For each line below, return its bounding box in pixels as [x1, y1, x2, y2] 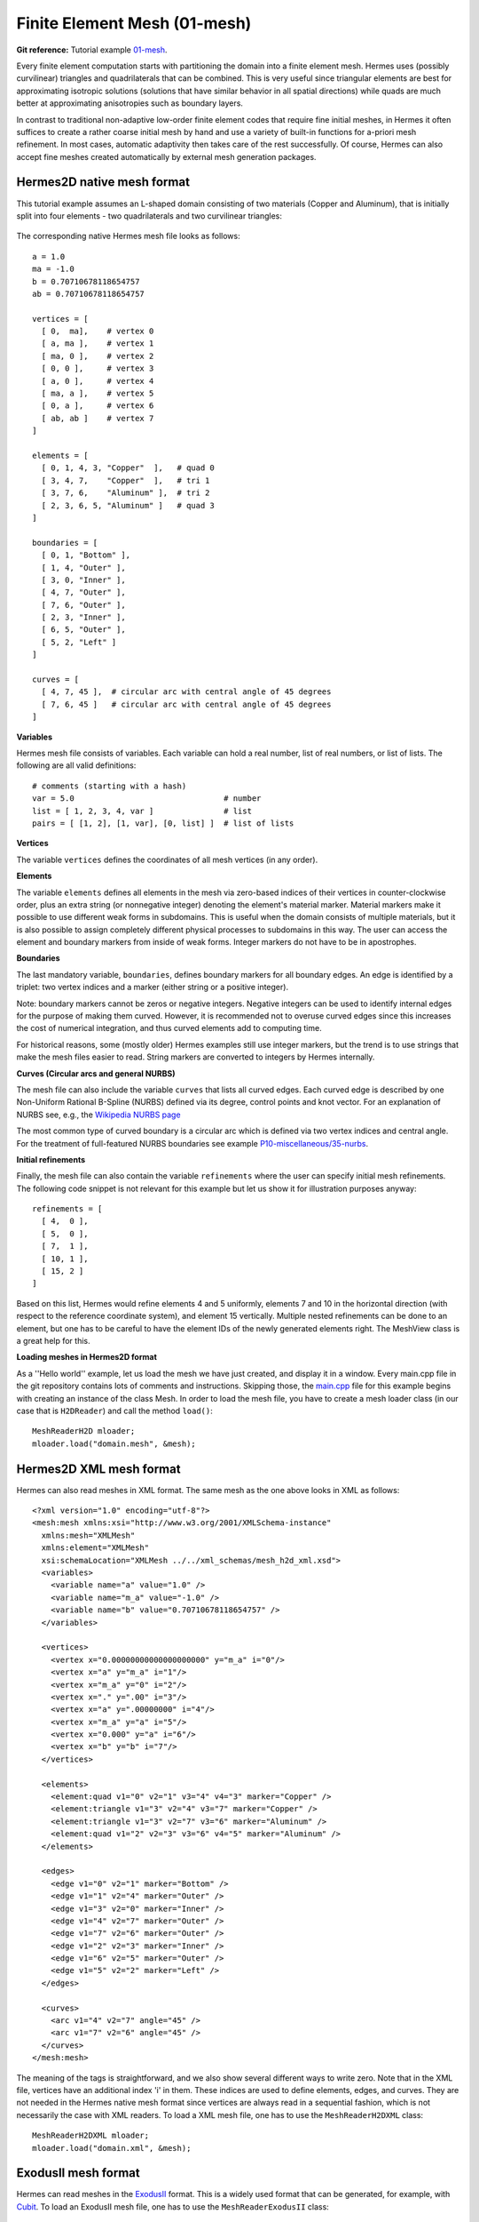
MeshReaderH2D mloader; [32, 1427, 136, 1436]
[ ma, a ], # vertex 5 [41, 388, 154, 399]
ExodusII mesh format [16, 2165, 141, 2181]
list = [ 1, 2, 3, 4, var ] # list [32, 805, 253, 816]
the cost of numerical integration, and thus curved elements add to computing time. [16, 1023, 323, 1034]
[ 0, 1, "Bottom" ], [41, 550, 131, 560]
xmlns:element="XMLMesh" [41, 1543, 150, 1553]
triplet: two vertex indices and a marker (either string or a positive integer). [16, 982, 288, 993]
